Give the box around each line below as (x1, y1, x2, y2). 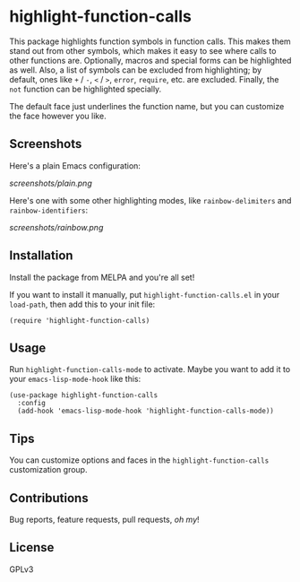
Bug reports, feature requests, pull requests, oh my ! (9, 514, 200, 525)
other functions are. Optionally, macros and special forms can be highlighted (9, 55, 292, 65)
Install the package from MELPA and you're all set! (9, 272, 195, 282)
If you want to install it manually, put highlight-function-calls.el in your (9, 289, 280, 300)
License (9, 540, 55, 555)
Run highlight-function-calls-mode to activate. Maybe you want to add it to (9, 364, 291, 375)
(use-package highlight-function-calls (9, 391, 159, 400)
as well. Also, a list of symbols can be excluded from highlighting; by (9, 65, 262, 75)
